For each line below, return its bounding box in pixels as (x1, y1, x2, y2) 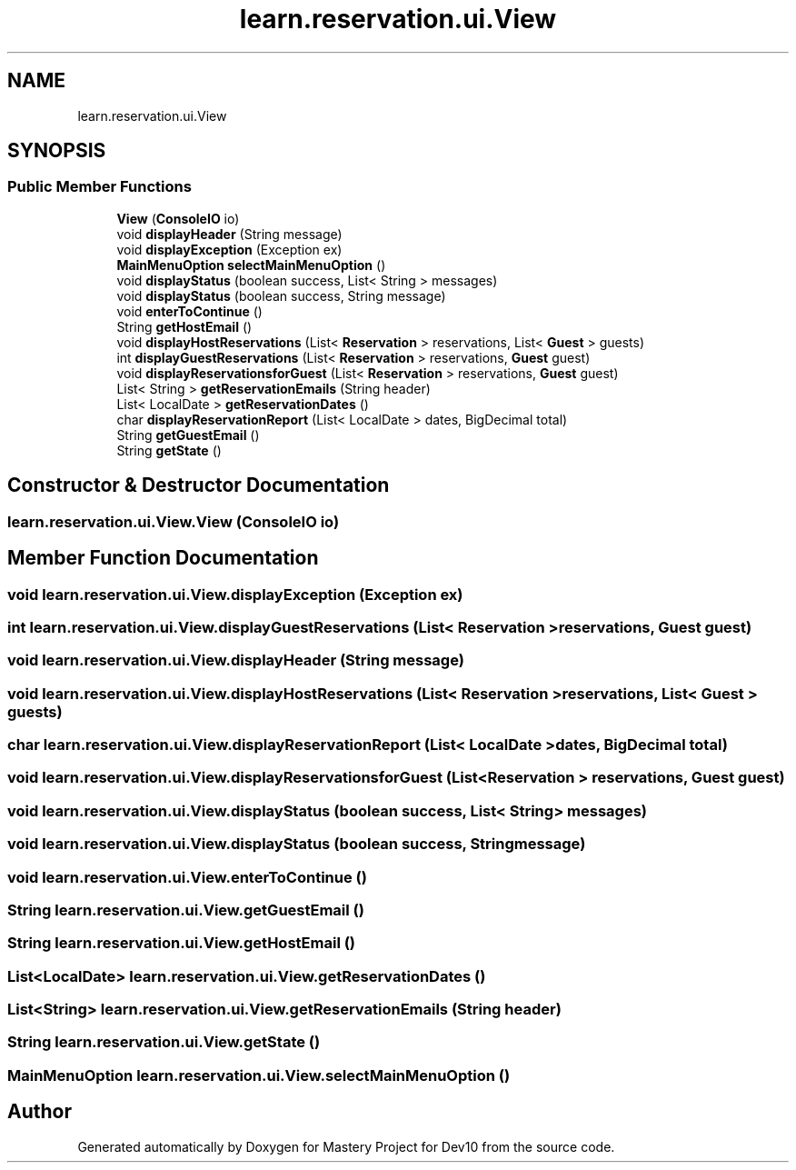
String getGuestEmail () (116, 426, 260, 443)
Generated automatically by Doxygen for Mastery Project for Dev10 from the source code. (77, 1138, 615, 1155)
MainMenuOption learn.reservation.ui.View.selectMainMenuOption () (7, 1065, 511, 1085)
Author (7, 1100, 72, 1124)
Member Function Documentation (7, 546, 319, 570)
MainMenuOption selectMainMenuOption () (116, 256, 386, 273)
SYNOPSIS (7, 139, 106, 163)
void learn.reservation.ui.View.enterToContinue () (7, 867, 367, 886)
